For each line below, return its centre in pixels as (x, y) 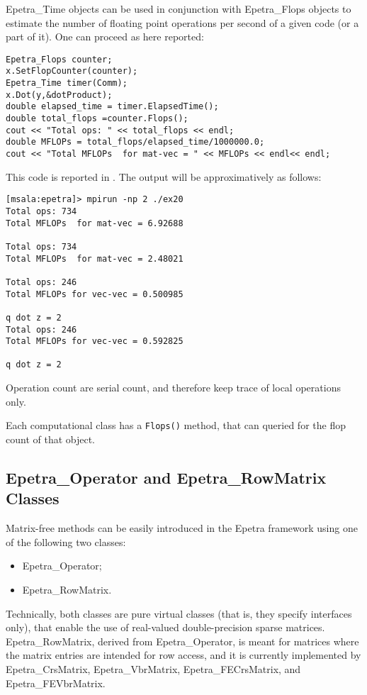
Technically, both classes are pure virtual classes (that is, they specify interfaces (179, 613)
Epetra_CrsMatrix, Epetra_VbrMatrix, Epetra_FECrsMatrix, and (153, 668)
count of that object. (51, 439)
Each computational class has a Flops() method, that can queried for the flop (176, 425)
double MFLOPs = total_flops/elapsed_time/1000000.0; (135, 142)
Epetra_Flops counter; (59, 59)
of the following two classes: (66, 541)
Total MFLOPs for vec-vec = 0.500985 (95, 294)
